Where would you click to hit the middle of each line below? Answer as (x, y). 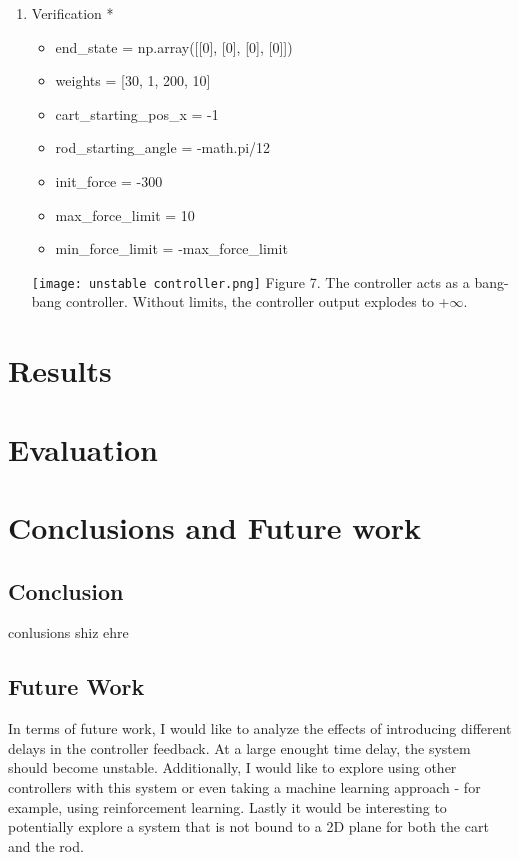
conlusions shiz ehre (68, 632)
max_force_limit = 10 (125, 214)
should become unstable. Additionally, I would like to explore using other (232, 767)
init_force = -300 (109, 180)
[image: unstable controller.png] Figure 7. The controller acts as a (250, 281)
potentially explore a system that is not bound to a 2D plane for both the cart (248, 826)
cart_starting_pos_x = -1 (137, 113)
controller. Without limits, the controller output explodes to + (258, 301)
